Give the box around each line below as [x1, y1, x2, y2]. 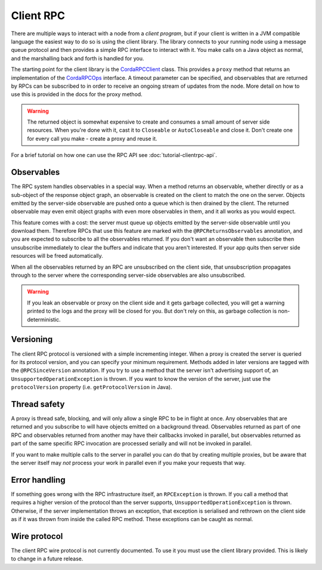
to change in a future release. [11, 555, 83, 562]
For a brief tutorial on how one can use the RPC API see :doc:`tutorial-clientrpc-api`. [11, 152, 218, 159]
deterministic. [27, 316, 61, 323]
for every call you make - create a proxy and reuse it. [27, 135, 157, 142]
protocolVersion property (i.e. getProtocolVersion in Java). [11, 384, 172, 391]
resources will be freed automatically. [11, 252, 104, 260]
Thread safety [11, 399, 65, 409]
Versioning [11, 334, 53, 344]
